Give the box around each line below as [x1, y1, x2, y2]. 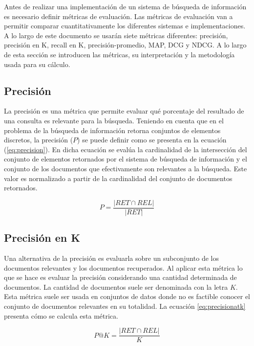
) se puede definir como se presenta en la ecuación [77, 135, 227, 145]
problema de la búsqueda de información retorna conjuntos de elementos [4, 125, 221, 135]
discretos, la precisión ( [4, 135, 73, 145]
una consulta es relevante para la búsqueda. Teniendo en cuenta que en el [4, 115, 224, 125]
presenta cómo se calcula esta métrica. [4, 310, 118, 321]
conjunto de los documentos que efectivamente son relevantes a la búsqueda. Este [4, 163, 247, 173]
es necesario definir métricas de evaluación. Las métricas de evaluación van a [4, 11, 233, 21]
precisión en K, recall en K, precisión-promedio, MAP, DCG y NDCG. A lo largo [4, 40, 247, 50]
